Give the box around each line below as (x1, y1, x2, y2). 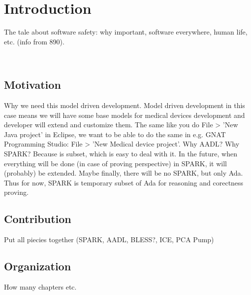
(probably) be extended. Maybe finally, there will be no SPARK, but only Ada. (4, 168, 243, 178)
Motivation (4, 77, 61, 92)
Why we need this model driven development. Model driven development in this (4, 100, 245, 111)
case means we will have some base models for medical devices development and (4, 110, 245, 120)
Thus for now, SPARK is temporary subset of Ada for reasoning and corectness (4, 177, 244, 187)
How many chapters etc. (4, 282, 77, 292)
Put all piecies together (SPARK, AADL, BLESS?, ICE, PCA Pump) (4, 234, 214, 245)
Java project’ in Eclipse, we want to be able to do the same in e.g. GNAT (4, 129, 226, 139)
